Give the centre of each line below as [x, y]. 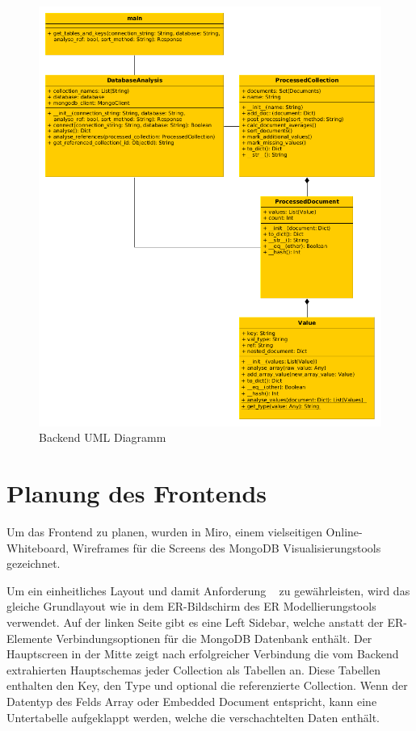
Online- [344, 531]
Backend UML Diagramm [103, 437]
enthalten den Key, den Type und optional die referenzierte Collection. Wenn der [207, 685]
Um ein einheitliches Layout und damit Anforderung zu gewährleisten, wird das [208, 590]
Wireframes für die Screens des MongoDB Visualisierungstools [227, 547]
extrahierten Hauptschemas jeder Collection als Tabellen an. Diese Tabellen [193, 669]
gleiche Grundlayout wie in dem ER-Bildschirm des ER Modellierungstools [191, 606]
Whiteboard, [38, 547]
